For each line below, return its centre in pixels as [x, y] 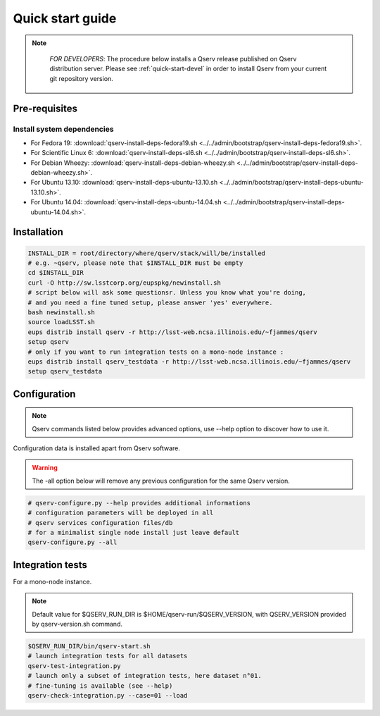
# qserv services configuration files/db [100, 523]
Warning [45, 468]
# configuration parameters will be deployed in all [121, 513]
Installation [38, 232]
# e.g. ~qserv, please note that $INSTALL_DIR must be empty [135, 263]
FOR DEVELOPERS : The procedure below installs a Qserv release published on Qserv [173, 58]
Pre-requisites [45, 108]
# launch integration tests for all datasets [108, 656]
